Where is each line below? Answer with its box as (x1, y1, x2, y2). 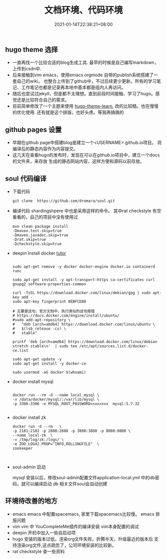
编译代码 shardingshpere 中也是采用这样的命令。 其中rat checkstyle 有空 (12, 207, 162, 213)
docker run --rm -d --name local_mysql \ (12, 392, 99, 397)
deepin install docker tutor (12, 250, 66, 256)
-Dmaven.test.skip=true (12, 228, 62, 233)
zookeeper (12, 446, 33, 451)
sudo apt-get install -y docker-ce (12, 361, 86, 366)
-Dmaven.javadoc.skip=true (12, 232, 69, 237)
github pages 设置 (5, 125, 62, 134)
